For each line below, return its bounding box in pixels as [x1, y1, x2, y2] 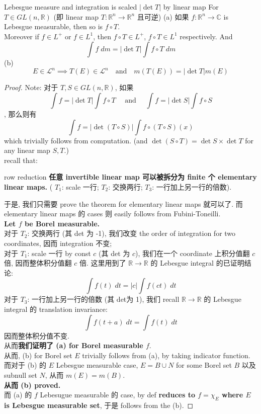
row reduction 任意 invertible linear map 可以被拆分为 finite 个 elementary [4, 172, 257, 182]
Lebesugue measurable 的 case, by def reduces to [40, 389, 195, 400]
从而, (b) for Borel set [4, 350, 72, 360]
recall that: [4, 154, 38, 165]
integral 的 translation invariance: [4, 303, 108, 314]
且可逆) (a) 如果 [137, 11, 189, 22]
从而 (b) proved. [4, 379, 61, 390]
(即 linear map [53, 11, 99, 22]
